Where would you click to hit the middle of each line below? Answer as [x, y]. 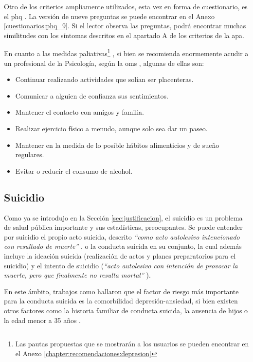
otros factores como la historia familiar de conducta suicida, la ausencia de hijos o [126, 310]
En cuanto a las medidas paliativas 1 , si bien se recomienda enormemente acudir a [126, 53]
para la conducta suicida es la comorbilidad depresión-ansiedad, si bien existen [121, 301]
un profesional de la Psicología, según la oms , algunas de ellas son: [104, 63]
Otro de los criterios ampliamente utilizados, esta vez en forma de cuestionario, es [126, 6]
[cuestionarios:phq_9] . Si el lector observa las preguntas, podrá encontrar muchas [125, 26]
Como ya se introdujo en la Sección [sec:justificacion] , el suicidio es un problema [123, 217]
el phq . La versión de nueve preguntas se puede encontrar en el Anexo [109, 16]
